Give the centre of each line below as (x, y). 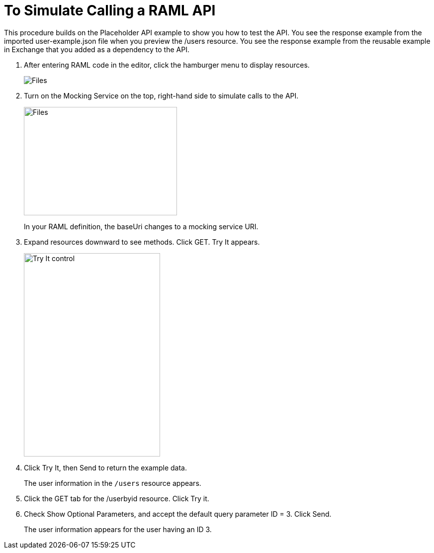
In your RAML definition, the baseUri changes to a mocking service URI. (141, 226)
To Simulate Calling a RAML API (110, 10)
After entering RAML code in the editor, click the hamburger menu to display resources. (167, 65)
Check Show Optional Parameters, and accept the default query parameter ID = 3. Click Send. (178, 514)
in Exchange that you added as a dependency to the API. (97, 49)
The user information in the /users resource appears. (113, 483)
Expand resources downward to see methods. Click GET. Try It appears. (142, 242)
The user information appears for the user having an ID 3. (118, 529)
